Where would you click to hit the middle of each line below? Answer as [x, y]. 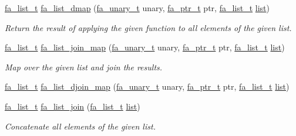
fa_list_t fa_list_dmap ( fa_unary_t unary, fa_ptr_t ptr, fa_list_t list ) [137, 8]
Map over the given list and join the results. [84, 67]
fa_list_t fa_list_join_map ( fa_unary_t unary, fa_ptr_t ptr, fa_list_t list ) [145, 47]
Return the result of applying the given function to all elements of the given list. [148, 27]
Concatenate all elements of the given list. [80, 126]
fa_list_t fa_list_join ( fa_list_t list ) [73, 106]
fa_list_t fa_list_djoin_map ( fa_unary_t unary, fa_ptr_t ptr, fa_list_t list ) [147, 86]
